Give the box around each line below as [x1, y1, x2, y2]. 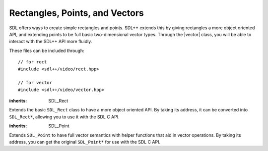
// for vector [18, 80, 52, 86]
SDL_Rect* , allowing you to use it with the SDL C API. [9, 114, 120, 120]
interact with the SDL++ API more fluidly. [9, 39, 92, 45]
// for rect [18, 59, 47, 65]
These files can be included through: [9, 48, 84, 53]
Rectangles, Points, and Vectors [9, 7, 144, 18]
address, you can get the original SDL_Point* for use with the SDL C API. [9, 139, 161, 145]
